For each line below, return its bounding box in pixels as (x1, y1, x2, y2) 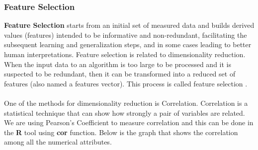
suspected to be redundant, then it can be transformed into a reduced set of (4, 69, 236, 79)
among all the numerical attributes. (4, 137, 112, 147)
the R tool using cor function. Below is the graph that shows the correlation (4, 127, 238, 137)
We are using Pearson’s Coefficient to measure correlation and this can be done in (4, 117, 254, 128)
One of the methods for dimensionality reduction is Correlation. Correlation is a (4, 97, 248, 108)
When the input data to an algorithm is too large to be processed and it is (4, 59, 231, 69)
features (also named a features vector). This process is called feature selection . (4, 78, 248, 88)
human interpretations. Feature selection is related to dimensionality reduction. (4, 49, 246, 59)
